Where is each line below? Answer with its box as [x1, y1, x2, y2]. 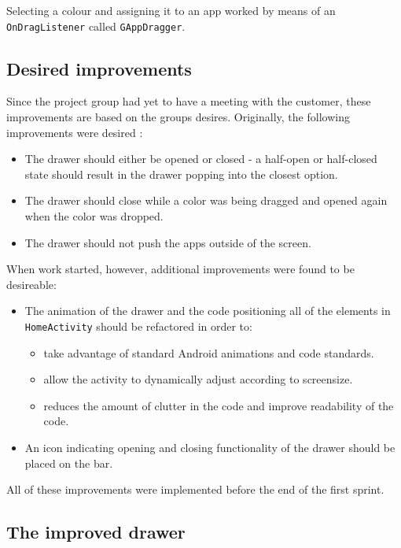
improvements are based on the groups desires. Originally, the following [6, 109, 350, 125]
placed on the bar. [24, 454, 113, 471]
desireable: [6, 276, 57, 292]
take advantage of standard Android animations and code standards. [43, 344, 374, 361]
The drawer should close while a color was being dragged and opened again [24, 192, 388, 209]
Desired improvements [6, 56, 192, 80]
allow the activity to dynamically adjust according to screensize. [43, 371, 353, 387]
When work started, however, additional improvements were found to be [6, 261, 355, 277]
